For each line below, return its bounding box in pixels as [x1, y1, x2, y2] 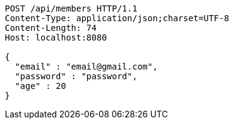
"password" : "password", [15, 71, 138, 81]
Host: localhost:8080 [5, 33, 107, 42]
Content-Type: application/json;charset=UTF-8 [5, 13, 229, 23]
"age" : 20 [15, 81, 67, 91]
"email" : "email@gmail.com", [15, 62, 158, 71]
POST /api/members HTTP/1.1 [5, 4, 138, 13]
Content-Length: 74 [5, 23, 97, 33]
